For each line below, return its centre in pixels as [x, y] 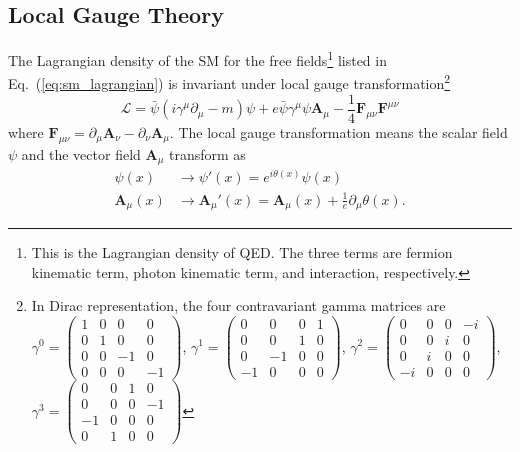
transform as [207, 153]
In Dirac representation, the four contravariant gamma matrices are [238, 305]
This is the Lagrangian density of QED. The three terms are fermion [242, 252]
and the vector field [81, 153]
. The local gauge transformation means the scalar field [338, 131]
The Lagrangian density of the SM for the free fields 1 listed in [197, 58]
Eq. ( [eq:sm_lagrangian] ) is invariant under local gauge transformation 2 [229, 82]
